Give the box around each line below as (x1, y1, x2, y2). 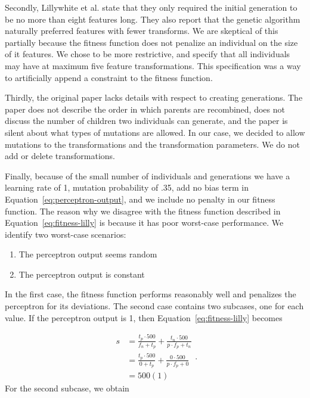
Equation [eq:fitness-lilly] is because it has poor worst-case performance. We (5, 216, 284, 229)
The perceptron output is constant (18, 268, 145, 280)
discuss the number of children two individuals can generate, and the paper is (5, 114, 288, 127)
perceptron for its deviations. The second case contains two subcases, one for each (5, 300, 304, 312)
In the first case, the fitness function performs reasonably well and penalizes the (5, 288, 296, 300)
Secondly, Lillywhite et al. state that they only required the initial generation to (5, 1, 297, 13)
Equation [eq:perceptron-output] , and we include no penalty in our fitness (5, 192, 275, 205)
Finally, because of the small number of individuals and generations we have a (5, 169, 290, 182)
